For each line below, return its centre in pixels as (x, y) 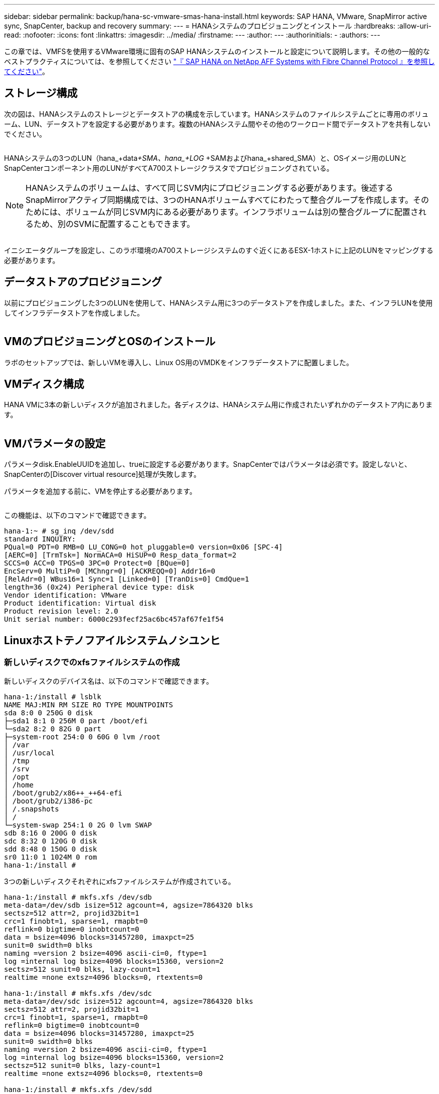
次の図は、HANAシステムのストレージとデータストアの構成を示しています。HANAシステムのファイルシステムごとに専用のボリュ (216, 114)
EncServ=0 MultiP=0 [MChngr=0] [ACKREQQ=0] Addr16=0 (110, 571)
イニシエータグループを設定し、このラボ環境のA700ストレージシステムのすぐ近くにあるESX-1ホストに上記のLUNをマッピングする (219, 250)
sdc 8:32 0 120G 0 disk (51, 841)
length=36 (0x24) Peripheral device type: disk (99, 587)
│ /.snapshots (32, 809)
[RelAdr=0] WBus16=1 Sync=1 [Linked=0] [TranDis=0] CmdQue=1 (127, 579)
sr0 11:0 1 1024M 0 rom (51, 857)
